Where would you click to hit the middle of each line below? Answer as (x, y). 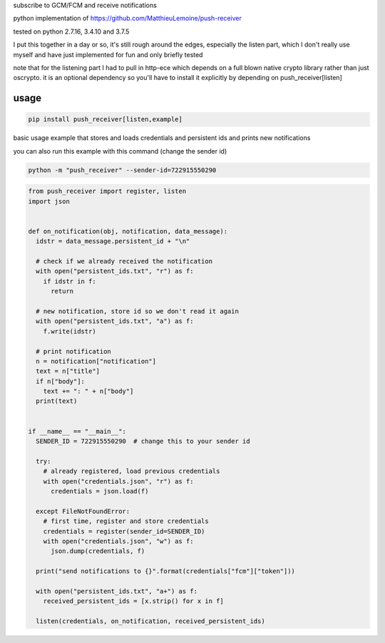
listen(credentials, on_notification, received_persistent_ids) (150, 621)
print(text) (57, 401)
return (62, 291)
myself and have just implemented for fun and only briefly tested (108, 54)
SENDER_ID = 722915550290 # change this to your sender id (143, 442)
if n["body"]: (61, 381)
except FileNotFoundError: (83, 511)
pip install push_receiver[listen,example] (106, 119)
